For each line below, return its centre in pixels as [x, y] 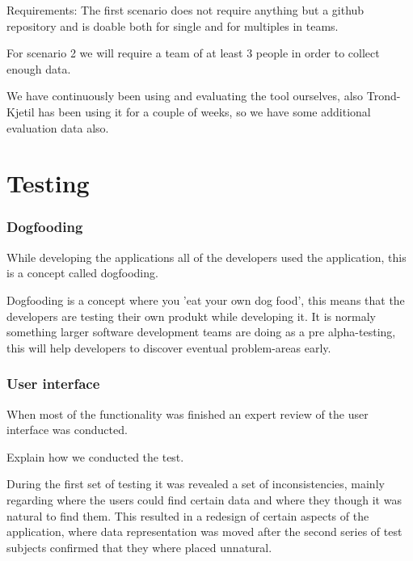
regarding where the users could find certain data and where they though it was [204, 499]
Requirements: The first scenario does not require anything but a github [185, 10]
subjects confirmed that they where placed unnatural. [139, 547]
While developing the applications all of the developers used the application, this [206, 257]
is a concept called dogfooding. [82, 273]
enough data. [39, 68]
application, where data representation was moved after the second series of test [204, 531]
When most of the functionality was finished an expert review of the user [188, 413]
